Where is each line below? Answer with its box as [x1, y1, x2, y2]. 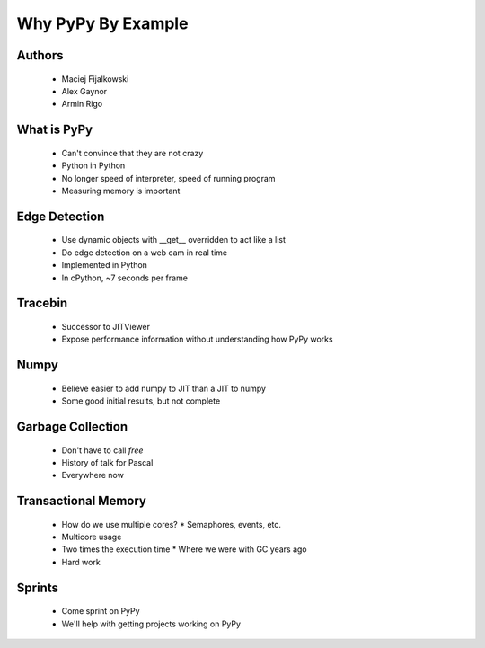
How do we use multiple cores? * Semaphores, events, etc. [61, 519, 282, 529]
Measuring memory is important [61, 185, 181, 196]
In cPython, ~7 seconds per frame [61, 272, 189, 283]
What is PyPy [16, 122, 93, 138]
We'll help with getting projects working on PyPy [61, 618, 242, 629]
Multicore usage [61, 531, 122, 543]
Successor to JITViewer [61, 321, 150, 332]
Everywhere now [61, 470, 125, 481]
